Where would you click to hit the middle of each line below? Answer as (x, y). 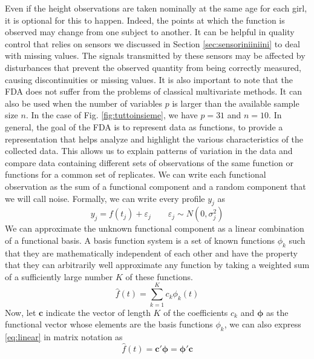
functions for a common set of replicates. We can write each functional (136, 174)
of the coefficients (196, 312)
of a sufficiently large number (59, 276)
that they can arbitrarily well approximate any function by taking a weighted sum (157, 265)
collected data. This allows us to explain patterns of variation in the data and (149, 151)
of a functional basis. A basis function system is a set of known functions (140, 240)
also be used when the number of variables (84, 103)
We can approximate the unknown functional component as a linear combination (155, 228)
